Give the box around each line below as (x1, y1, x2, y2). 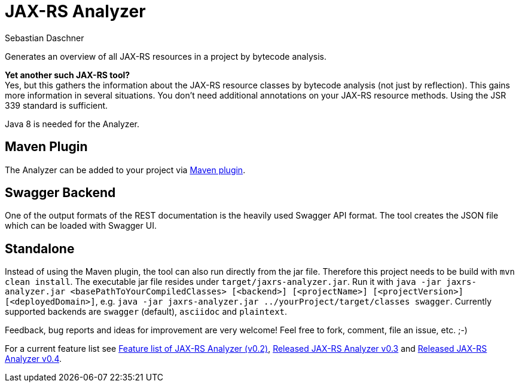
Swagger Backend (5, 185, 116, 201)
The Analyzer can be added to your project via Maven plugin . (5, 164, 246, 175)
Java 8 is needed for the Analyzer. (5, 118, 139, 129)
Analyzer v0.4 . (5, 354, 62, 364)
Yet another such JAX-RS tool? (5, 69, 130, 80)
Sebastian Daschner (5, 32, 84, 43)
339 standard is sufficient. (5, 100, 108, 110)
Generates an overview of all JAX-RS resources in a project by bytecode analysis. (5, 51, 326, 62)
